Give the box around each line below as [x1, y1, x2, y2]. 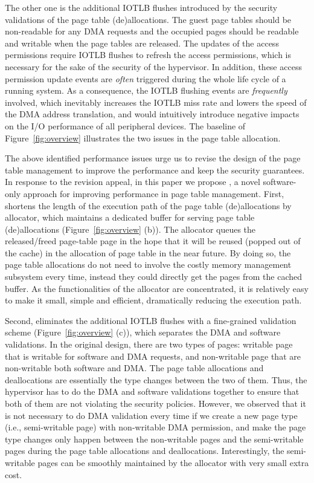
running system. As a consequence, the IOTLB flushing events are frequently [5, 84, 287, 97]
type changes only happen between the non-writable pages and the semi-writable [5, 432, 304, 445]
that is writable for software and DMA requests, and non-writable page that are [5, 349, 301, 362]
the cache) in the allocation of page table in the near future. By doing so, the [5, 246, 291, 259]
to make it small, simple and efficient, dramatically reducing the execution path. [5, 294, 302, 306]
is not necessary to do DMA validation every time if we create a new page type [5, 409, 298, 421]
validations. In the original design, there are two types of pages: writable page [5, 338, 293, 351]
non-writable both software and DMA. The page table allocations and [5, 361, 264, 374]
